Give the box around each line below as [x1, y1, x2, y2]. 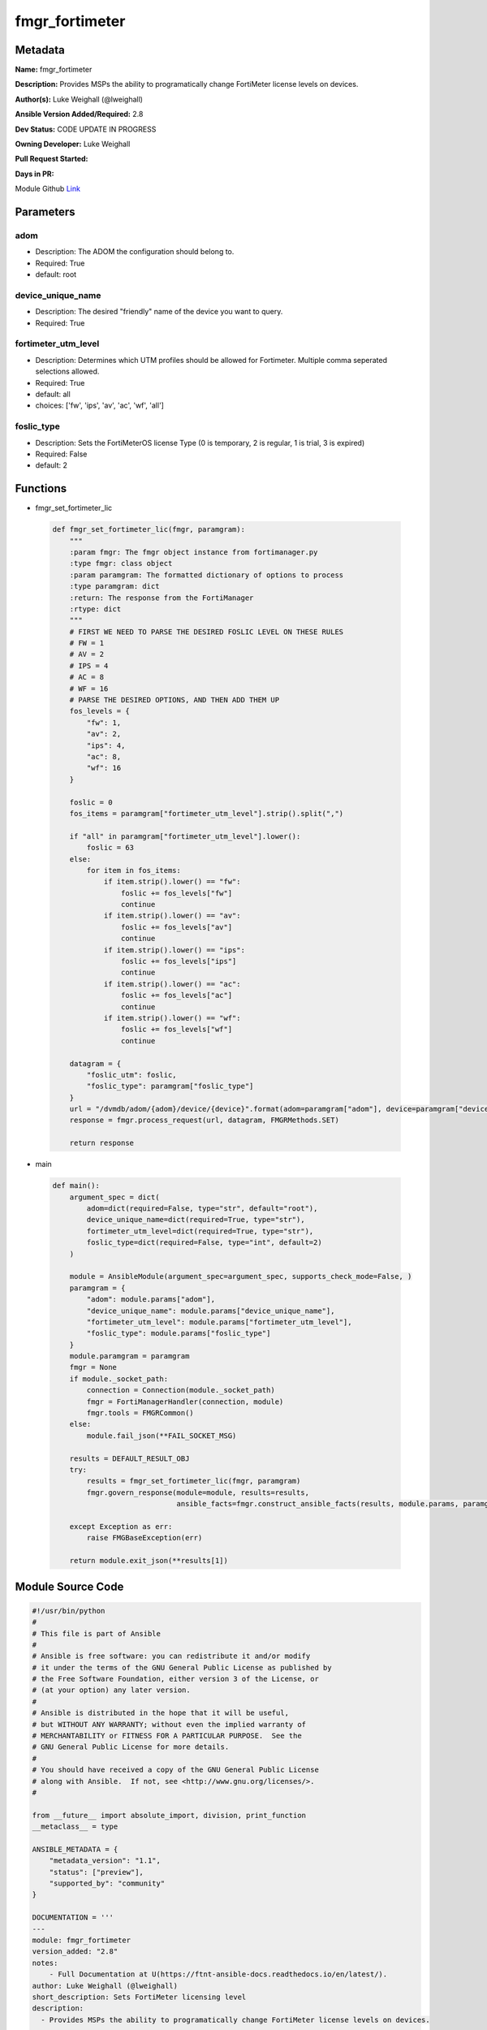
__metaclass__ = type [32, 1822, 119, 1831]
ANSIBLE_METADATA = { [32, 1844, 119, 1854]
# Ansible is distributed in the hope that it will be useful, [32, 1708, 290, 1717]
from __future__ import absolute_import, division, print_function [32, 1811, 307, 1820]
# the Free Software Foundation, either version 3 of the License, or [32, 1674, 320, 1684]
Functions [15, 482, 67, 495]
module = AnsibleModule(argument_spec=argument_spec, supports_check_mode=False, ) [69, 1272, 412, 1281]
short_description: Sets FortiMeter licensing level [32, 1993, 247, 2002]
